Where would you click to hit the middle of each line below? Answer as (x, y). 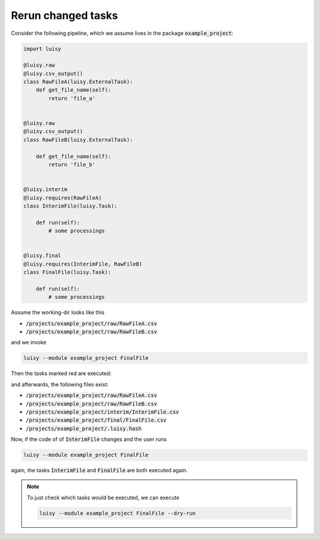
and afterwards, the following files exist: (60, 384)
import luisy (42, 49)
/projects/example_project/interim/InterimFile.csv (103, 412)
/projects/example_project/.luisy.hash (84, 428)
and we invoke (29, 343)
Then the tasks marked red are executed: (61, 373)
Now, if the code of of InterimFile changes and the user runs (89, 439)
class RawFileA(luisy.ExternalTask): (78, 82)
